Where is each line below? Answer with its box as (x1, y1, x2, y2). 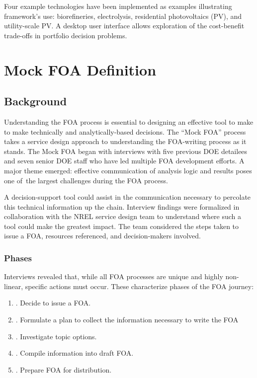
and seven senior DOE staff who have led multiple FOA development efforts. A (4, 155, 245, 166)
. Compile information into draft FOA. (15, 348, 134, 358)
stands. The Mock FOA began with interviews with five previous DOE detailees (4, 146, 248, 156)
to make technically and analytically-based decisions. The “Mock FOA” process (4, 126, 246, 137)
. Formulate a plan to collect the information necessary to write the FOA (15, 314, 239, 325)
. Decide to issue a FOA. (15, 298, 91, 308)
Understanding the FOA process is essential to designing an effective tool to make (4, 116, 254, 127)
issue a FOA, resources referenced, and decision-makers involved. (4, 230, 201, 241)
